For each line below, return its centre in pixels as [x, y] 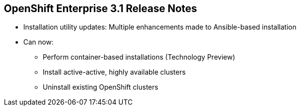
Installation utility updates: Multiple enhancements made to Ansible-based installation [160, 27]
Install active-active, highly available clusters [114, 72]
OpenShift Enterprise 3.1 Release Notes [100, 8]
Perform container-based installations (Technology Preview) [139, 57]
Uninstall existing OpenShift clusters [100, 87]
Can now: [39, 42]
